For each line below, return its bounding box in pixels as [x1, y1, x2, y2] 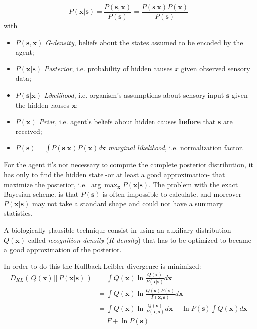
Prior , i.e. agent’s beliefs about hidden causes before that [39, 116, 216, 127]
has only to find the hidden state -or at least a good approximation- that [4, 169, 225, 179]
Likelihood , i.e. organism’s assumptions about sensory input [44, 90, 224, 100]
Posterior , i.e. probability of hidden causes [44, 63, 173, 73]
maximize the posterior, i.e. [4, 179, 87, 189]
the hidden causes [15, 99, 70, 110]
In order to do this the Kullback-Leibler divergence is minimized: [4, 261, 201, 271]
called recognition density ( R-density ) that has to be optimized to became [28, 234, 251, 245]
